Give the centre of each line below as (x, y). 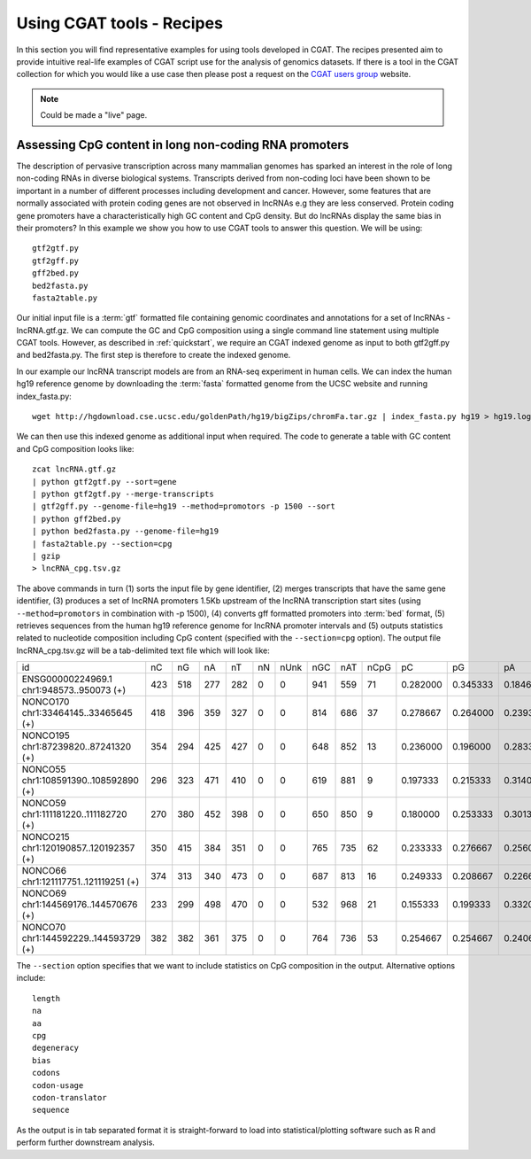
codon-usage (58, 1085)
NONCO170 (46, 702)
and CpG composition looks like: (75, 448)
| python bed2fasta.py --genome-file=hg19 (126, 531)
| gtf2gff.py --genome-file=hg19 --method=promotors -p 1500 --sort (184, 506)
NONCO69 (44, 893)
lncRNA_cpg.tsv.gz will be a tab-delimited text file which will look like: (143, 650)
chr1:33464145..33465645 (77, 713)
